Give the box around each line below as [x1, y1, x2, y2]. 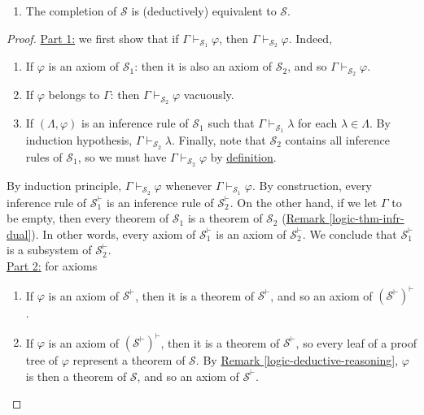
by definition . [210, 148, 277, 165]
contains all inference [285, 132, 390, 149]
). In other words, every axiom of [31, 225, 196, 242]
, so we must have [77, 148, 167, 165]
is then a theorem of [25, 367, 127, 384]
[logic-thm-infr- [329, 210, 404, 227]
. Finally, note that [172, 132, 266, 149]
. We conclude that [302, 225, 397, 242]
